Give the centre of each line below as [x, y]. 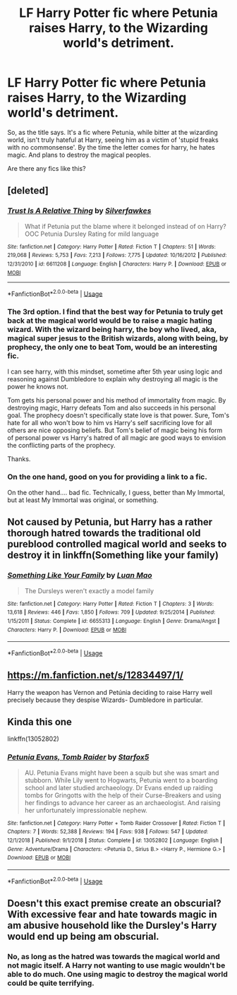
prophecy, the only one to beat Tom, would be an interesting [112, 347]
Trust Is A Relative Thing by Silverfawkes [79, 211]
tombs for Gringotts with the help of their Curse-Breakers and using [123, 795]
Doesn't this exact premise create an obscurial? [115, 904]
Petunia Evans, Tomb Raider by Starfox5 [78, 757]
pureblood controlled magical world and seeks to [117, 544]
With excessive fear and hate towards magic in [112, 915]
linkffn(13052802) [34, 739]
